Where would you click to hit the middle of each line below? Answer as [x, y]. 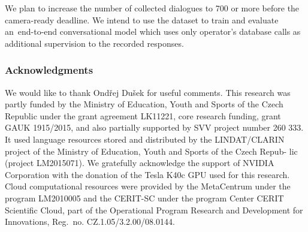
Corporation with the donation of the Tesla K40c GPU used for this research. [147, 174]
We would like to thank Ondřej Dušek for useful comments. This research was [148, 92]
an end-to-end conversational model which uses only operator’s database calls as [153, 31]
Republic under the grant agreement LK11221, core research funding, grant [143, 115]
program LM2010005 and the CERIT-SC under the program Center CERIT [144, 198]
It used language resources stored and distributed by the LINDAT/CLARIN [145, 139]
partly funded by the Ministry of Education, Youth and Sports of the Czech [144, 104]
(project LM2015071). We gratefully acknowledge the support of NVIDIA [140, 163]
